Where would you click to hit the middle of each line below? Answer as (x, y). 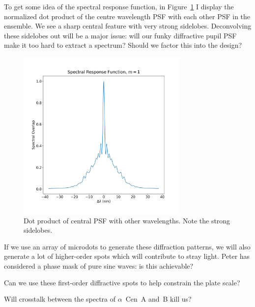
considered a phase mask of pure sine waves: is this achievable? (99, 265)
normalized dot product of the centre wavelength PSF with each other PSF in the (127, 16)
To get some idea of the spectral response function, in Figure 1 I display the (119, 6)
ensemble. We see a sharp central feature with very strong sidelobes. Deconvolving (128, 26)
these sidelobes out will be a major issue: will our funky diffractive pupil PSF (120, 35)
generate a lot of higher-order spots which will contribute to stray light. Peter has (127, 256)
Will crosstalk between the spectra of (60, 299)
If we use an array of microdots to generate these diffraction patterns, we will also (127, 246)
